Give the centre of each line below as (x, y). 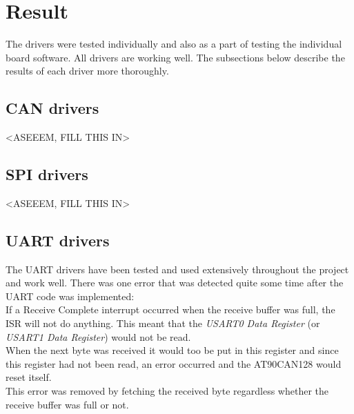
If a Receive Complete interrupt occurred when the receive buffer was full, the (170, 309)
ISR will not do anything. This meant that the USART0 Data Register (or (163, 323)
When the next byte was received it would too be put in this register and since (172, 350)
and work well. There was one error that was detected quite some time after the (175, 283)
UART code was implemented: (70, 296)
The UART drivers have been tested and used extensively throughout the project (177, 269)
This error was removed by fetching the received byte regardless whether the (167, 391)
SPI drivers (47, 174)
